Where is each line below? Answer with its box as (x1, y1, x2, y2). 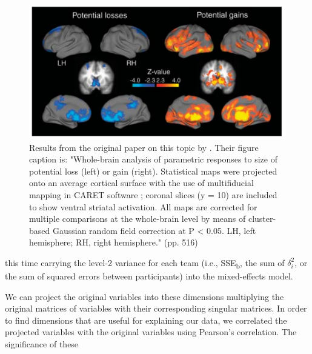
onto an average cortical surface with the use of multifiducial (29, 176, 254, 189)
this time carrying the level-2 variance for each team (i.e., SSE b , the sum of (5, 256, 285, 270)
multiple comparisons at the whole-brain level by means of (29, 212, 246, 225)
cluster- (248, 212, 276, 225)
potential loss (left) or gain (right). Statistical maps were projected (29, 164, 277, 177)
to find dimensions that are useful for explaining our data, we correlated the (5, 313, 287, 326)
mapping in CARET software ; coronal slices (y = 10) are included (29, 188, 277, 201)
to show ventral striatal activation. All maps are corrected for (29, 200, 257, 213)
